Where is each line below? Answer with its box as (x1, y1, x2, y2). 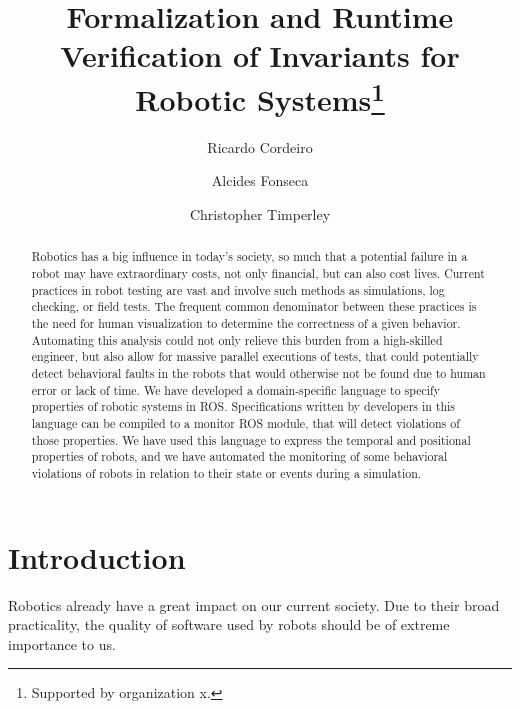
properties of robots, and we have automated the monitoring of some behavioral (31, 448, 448, 465)
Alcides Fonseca (211, 170, 309, 191)
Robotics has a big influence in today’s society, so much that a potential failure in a (31, 248, 468, 265)
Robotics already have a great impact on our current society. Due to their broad (8, 594, 500, 615)
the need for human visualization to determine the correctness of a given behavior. (31, 315, 461, 332)
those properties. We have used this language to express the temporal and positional (31, 431, 471, 448)
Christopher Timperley (189, 204, 331, 225)
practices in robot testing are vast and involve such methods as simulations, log (31, 281, 445, 298)
